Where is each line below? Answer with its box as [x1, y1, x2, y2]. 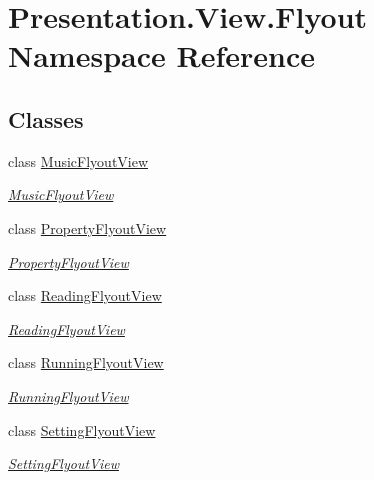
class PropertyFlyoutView [8, 217, 167, 238]
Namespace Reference [8, 35, 315, 76]
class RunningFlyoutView [8, 352, 164, 373]
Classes [8, 103, 84, 134]
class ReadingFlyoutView [8, 285, 162, 306]
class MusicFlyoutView [8, 150, 149, 171]
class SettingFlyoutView [8, 419, 156, 440]
